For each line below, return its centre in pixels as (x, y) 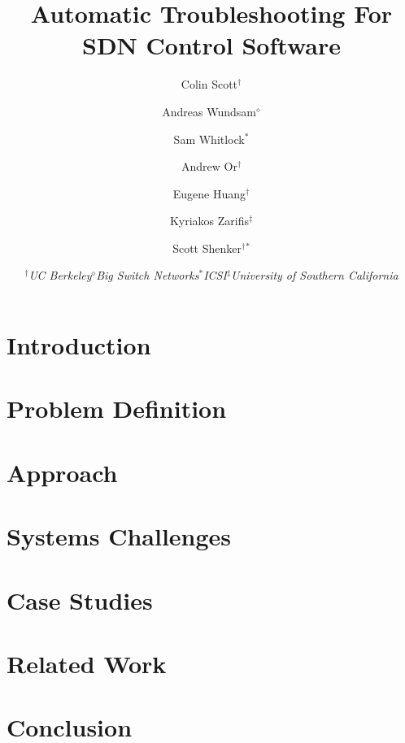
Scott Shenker (207, 248)
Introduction (79, 345)
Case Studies (80, 600)
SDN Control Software (211, 45)
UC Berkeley (60, 275)
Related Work (87, 663)
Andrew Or (209, 166)
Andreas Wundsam (209, 111)
